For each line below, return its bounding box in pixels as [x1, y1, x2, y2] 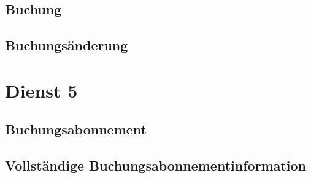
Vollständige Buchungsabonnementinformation [5, 156, 307, 175]
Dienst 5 [5, 77, 78, 103]
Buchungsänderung [5, 36, 128, 55]
